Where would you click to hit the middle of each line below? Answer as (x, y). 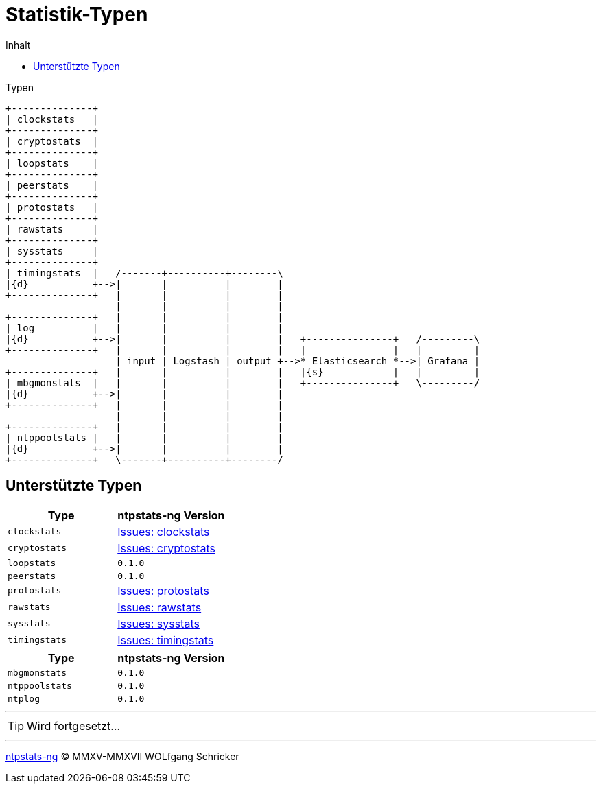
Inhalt (18, 45)
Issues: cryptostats (166, 548)
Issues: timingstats (166, 640)
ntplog (24, 698)
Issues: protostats (163, 590)
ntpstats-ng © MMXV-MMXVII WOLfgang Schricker (122, 756)
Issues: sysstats (158, 623)
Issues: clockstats (164, 531)
